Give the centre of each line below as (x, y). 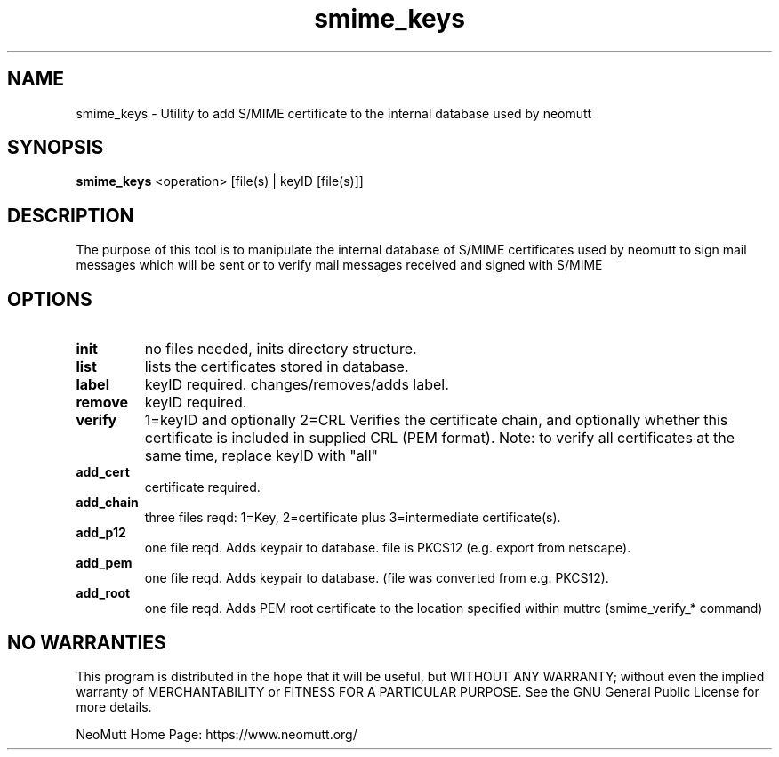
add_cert (103, 472)
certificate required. (202, 487)
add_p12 (101, 533)
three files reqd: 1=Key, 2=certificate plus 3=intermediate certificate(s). (353, 518)
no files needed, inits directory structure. (281, 349)
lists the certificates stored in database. (277, 367)
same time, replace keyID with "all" (261, 456)
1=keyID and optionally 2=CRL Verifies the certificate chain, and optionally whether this (436, 420)
